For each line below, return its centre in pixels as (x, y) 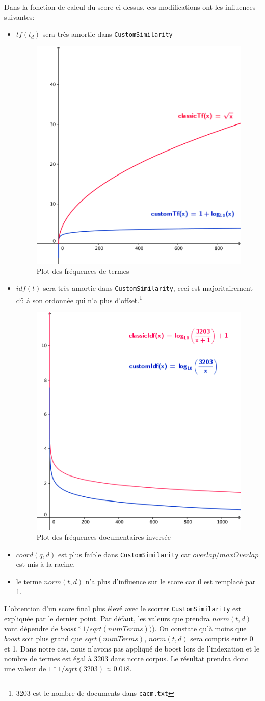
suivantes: (19, 17)
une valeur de (25, 668)
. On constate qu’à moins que (201, 628)
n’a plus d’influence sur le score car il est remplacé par (170, 581)
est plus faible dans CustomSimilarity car (124, 554)
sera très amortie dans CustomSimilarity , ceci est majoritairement (148, 288)
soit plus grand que (52, 639)
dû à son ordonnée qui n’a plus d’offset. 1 (79, 299)
